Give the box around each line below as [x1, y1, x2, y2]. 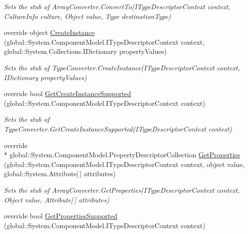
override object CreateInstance [4, 27, 95, 37]
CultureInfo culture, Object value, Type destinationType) [4, 11, 171, 21]
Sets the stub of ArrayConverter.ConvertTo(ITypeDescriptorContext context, [4, 1, 231, 11]
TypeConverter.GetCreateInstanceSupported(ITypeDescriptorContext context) [4, 123, 232, 134]
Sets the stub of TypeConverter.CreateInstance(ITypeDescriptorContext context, [4, 62, 240, 72]
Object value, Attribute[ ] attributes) [4, 194, 110, 204]
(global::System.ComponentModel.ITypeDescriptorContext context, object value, [4, 159, 245, 169]
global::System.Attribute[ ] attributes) [4, 168, 116, 179]
